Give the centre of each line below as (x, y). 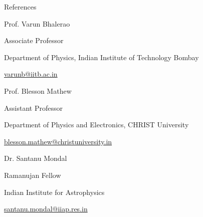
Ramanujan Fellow (33, 175)
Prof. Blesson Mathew (38, 90)
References (20, 7)
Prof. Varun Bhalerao (37, 23)
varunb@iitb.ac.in (31, 74)
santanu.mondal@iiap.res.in (46, 209)
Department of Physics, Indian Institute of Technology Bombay (101, 57)
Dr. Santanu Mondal (36, 158)
